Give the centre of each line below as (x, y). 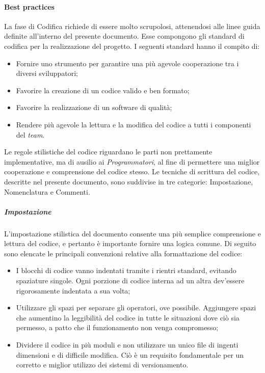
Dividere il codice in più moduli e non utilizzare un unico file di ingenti (127, 345)
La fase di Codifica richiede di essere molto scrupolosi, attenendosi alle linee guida (132, 26)
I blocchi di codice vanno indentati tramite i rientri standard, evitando (126, 270)
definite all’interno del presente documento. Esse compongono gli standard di (124, 36)
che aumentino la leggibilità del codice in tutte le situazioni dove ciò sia (128, 317)
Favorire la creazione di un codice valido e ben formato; (103, 90)
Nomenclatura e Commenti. (47, 191)
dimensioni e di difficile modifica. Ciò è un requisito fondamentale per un (130, 354)
